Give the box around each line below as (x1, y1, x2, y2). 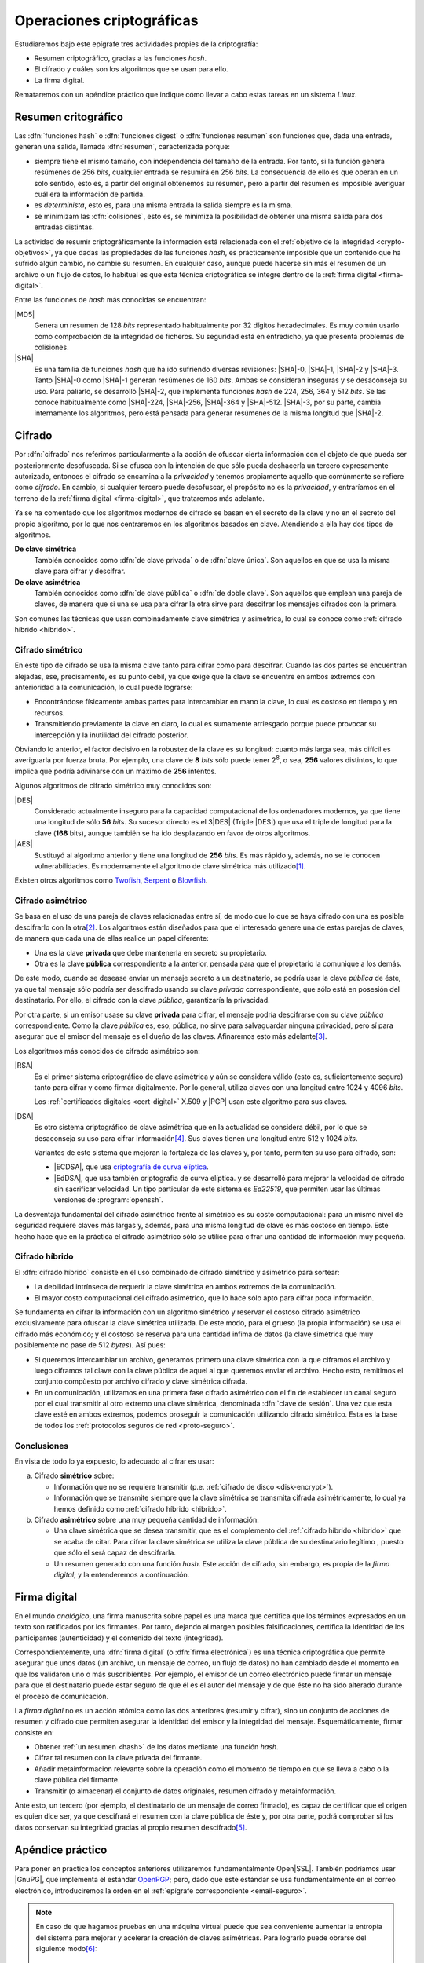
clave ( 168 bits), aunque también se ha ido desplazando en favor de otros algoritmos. (34, 828, 311, 838)
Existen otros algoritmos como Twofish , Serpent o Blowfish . (14, 875, 208, 885)
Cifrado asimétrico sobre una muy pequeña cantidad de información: (34, 1515, 259, 1524)
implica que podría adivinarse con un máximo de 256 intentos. (14, 766, 217, 776)
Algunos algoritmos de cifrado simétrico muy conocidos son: (14, 781, 212, 791)
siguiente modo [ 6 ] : (35, 1944, 97, 1954)
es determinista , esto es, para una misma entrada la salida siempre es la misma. (34, 200, 293, 210)
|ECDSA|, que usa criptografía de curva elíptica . (53, 1162, 209, 1172)
